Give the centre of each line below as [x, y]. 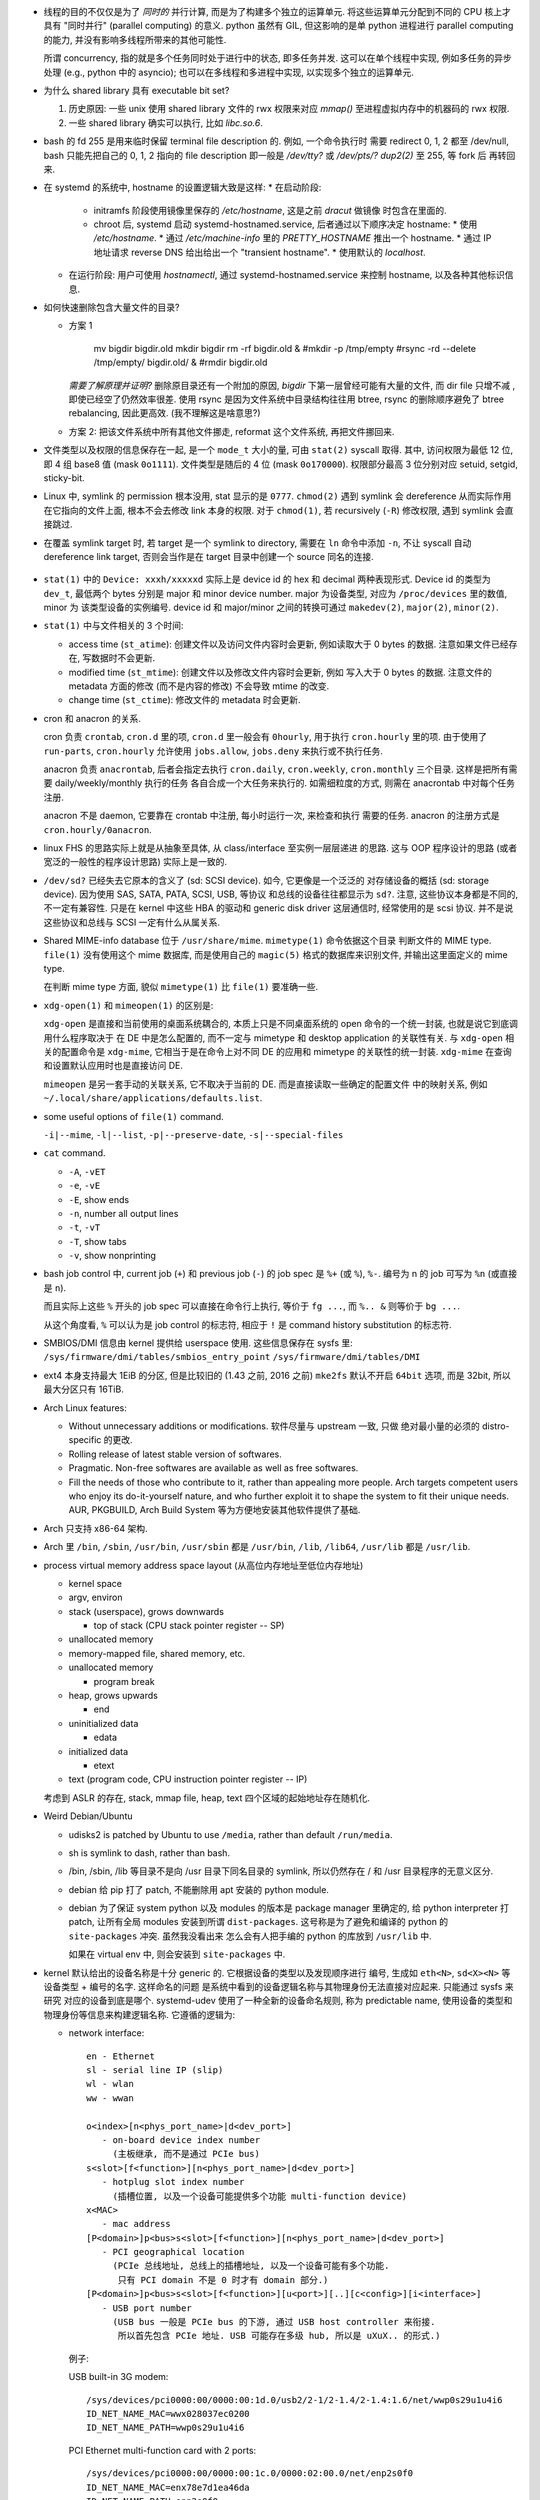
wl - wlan [110, 2084]
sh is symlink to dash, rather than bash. [149, 1852]
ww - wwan [110, 2098]
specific [85, 1440]
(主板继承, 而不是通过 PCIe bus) [186, 2154]
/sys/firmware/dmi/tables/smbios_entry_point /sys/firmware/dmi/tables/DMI [232, 1357]
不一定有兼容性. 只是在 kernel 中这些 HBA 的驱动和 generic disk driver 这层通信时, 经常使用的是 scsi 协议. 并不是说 [278, 908]
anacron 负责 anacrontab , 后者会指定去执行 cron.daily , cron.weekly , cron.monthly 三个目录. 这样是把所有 [276, 769]
